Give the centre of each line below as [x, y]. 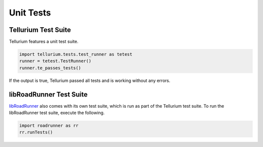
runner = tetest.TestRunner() [55, 61]
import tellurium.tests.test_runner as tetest [76, 54]
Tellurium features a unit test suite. [44, 42]
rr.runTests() [36, 132]
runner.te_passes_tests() [50, 68]
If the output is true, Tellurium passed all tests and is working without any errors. [90, 81]
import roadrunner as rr [49, 126]
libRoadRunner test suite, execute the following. [57, 113]
